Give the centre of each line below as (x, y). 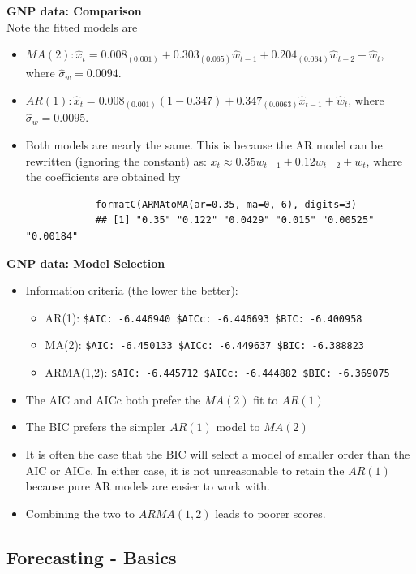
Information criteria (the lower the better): (132, 290)
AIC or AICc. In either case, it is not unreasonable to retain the (185, 470)
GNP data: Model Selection (86, 263)
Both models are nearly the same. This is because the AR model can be (204, 145)
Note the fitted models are (72, 26)
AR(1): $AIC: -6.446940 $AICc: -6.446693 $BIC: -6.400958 (204, 317)
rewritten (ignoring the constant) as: (116, 160)
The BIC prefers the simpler (96, 427)
